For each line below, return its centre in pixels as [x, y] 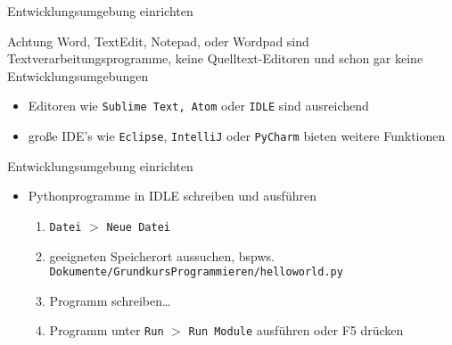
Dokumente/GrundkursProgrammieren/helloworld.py [196, 272]
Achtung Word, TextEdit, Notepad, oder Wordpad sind [158, 41]
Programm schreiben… [110, 300]
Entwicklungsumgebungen [78, 75]
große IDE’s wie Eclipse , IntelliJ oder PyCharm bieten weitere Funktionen [237, 136]
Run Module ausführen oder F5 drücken [296, 330]
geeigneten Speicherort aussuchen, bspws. [162, 255]
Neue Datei [138, 227]
